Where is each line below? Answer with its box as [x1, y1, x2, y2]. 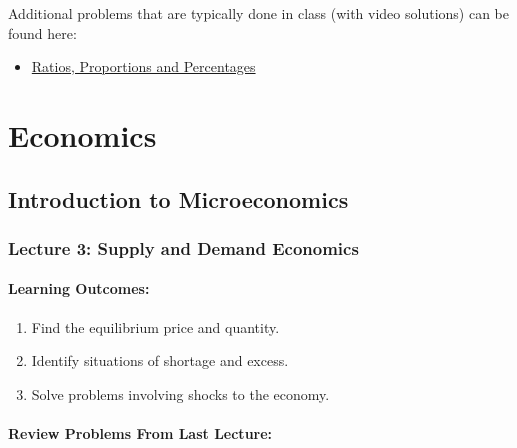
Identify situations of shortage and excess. [31, 350, 289, 371]
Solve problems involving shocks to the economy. [31, 383, 330, 404]
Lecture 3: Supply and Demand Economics [8, 235, 359, 260]
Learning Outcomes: [8, 278, 150, 299]
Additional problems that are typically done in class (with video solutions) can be [8, 3, 509, 23]
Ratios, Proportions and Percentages [31, 56, 256, 77]
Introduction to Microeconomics [8, 183, 349, 214]
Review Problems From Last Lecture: [8, 422, 273, 443]
